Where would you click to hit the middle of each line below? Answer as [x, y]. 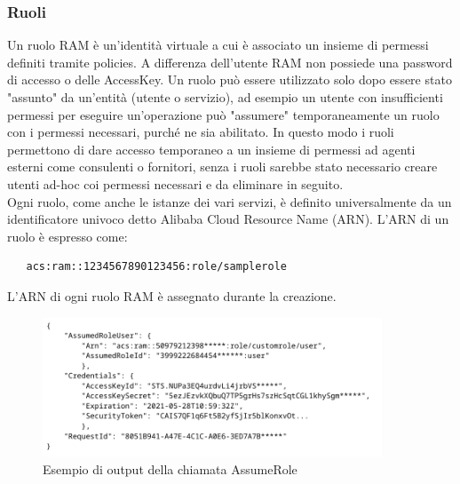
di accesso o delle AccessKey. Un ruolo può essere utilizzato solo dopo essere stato [230, 79]
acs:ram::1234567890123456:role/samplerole [156, 267]
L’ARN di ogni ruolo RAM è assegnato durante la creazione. [172, 295]
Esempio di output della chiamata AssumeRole [170, 468]
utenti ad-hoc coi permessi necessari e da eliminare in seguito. [175, 183]
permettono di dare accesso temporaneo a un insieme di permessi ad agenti [211, 149]
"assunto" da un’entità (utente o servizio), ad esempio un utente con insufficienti [225, 97]
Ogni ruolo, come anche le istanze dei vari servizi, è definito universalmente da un [230, 201]
